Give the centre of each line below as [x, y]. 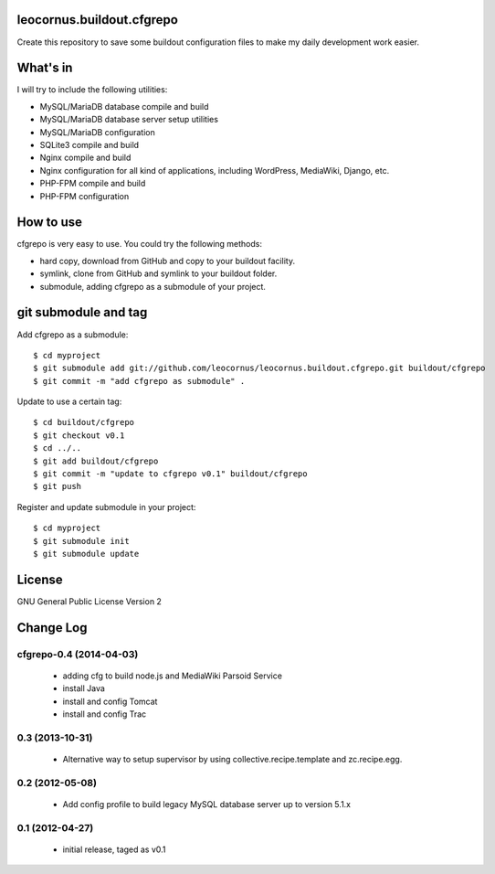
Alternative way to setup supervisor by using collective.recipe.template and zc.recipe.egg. [232, 759]
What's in [45, 68]
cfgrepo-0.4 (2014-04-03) [78, 654]
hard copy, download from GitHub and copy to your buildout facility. [168, 261]
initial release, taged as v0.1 [114, 849]
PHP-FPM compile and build [93, 184]
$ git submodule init [81, 541]
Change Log [52, 628]
